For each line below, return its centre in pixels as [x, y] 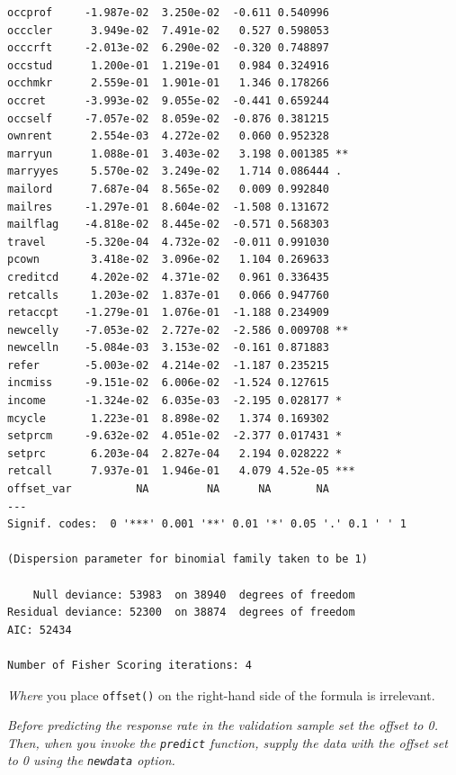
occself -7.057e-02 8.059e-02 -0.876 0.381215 [168, 118]
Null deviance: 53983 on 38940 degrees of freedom [194, 595]
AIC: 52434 [40, 630]
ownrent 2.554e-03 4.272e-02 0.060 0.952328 [168, 136]
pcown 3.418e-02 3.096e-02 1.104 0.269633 [168, 260]
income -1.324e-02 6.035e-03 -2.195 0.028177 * [175, 401]
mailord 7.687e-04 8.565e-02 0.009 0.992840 [168, 189]
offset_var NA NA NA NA [168, 489]
